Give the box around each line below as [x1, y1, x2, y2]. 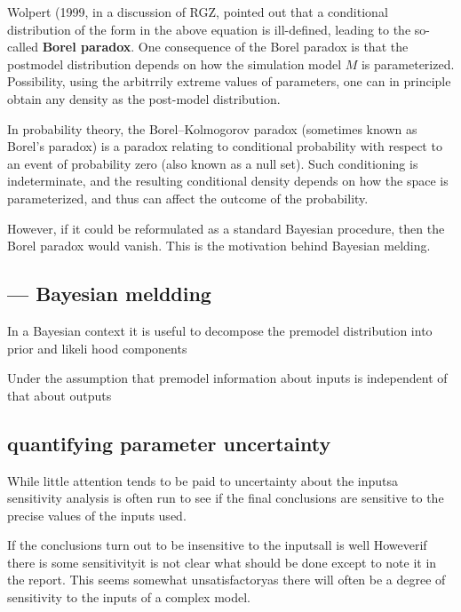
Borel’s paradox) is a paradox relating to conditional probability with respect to [7, 137, 442, 155]
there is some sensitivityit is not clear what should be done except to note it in [7, 552, 437, 571]
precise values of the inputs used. [7, 505, 187, 524]
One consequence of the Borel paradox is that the [138, 37, 409, 56]
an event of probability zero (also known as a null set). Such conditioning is [7, 154, 418, 172]
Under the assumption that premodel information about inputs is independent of [7, 369, 448, 387]
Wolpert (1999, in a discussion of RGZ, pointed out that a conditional [7, 3, 388, 20]
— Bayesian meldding [7, 280, 211, 307]
